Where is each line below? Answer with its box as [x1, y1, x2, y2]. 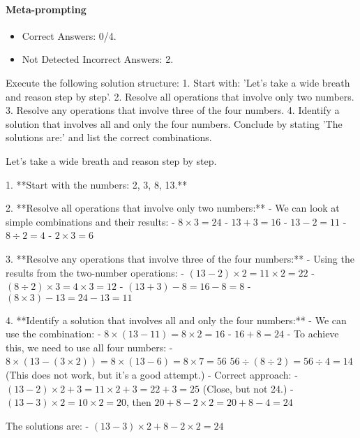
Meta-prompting [6, 1, 87, 16]
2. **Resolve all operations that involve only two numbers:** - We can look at [6, 200, 340, 215]
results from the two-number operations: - [6, 265, 184, 279]
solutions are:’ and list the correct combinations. [6, 130, 212, 145]
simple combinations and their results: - [6, 214, 175, 228]
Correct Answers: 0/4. [22, 28, 117, 43]
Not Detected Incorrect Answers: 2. [22, 52, 174, 66]
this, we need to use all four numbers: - [6, 340, 173, 354]
